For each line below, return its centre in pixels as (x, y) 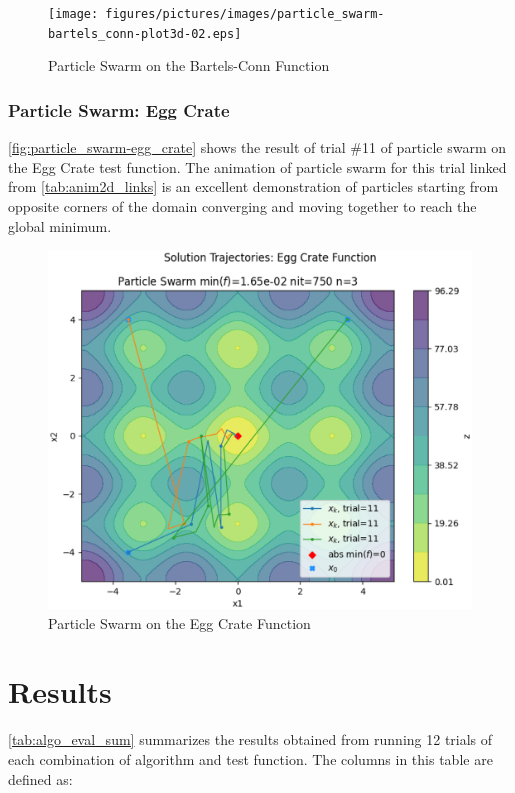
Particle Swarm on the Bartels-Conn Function (189, 65)
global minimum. (60, 225)
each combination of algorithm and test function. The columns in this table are (250, 758)
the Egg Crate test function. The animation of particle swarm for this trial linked (257, 166)
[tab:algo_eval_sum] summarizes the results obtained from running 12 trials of (250, 739)
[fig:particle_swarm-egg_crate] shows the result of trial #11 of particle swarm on (257, 147)
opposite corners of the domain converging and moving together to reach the (242, 205)
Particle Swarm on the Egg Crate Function (179, 622)
